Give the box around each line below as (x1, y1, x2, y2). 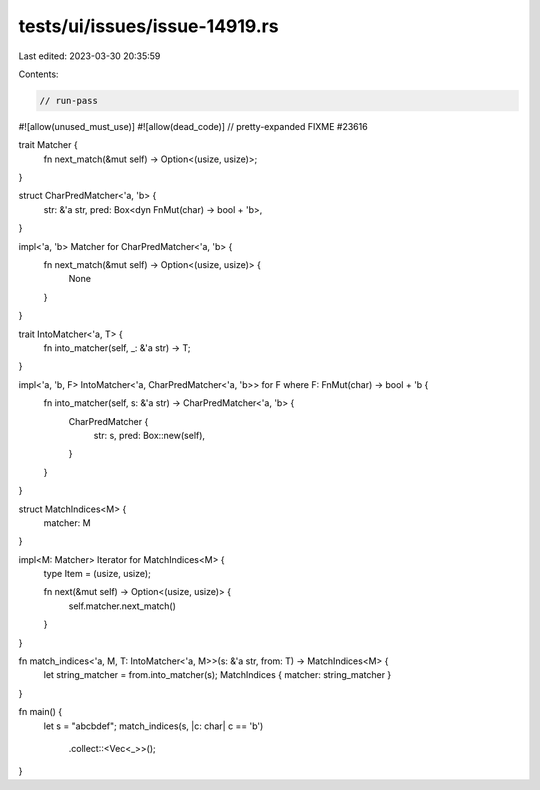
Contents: (18, 68, 59, 80)
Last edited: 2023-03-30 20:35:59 (18, 50, 161, 62)
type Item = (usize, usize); (43, 568, 152, 580)
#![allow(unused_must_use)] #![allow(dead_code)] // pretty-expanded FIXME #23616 (18, 120, 369, 132)
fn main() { (18, 706, 63, 718)
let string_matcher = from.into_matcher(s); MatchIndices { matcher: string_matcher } (43, 669, 392, 681)
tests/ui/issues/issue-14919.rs (18, 15, 279, 37)
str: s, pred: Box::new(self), (93, 429, 205, 441)
